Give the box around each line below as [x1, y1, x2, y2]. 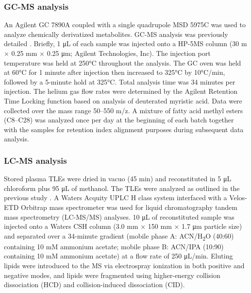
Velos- [229, 192, 247, 203]
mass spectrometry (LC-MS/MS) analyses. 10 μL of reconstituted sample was [4, 211, 234, 222]
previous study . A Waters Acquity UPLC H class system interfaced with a [4, 192, 227, 203]
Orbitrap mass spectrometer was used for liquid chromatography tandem [20, 202, 237, 212]
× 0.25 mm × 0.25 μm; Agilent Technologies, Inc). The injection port [4, 48, 211, 58]
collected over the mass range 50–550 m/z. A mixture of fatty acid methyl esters [4, 105, 243, 115]
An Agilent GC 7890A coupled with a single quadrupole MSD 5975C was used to [4, 19, 246, 30]
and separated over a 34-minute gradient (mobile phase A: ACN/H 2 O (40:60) [4, 230, 234, 242]
